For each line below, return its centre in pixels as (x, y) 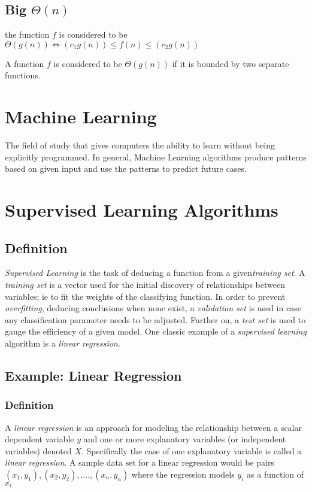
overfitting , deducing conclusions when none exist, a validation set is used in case (153, 308)
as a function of (275, 474)
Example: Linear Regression (93, 376)
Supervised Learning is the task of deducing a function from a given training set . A (155, 273)
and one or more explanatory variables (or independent (185, 439)
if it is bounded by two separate (231, 63)
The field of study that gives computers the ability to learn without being (140, 145)
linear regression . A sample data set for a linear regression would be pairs (140, 462)
